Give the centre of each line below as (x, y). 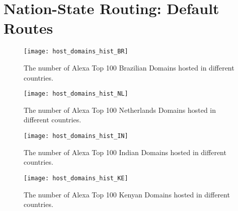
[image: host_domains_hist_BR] (76, 52)
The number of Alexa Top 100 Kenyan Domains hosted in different (127, 194)
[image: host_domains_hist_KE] (76, 178)
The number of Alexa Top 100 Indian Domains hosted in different (125, 152)
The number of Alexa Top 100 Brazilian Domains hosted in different (129, 67)
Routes (28, 28)
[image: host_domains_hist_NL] (76, 94)
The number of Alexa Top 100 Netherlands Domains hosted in (120, 110)
